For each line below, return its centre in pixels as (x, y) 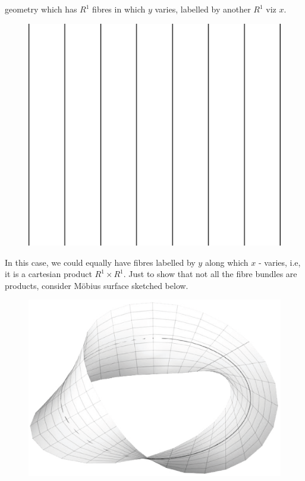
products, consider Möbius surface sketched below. (97, 285)
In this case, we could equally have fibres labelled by (100, 262)
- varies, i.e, (279, 262)
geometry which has (41, 9)
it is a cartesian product (48, 274)
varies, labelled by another (203, 9)
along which (227, 262)
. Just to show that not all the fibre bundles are (210, 274)
